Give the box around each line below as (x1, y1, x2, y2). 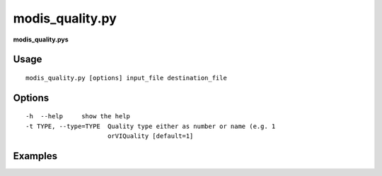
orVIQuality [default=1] (107, 132, 194, 140)
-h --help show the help (25, 113, 131, 120)
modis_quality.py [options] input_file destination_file (25, 74, 228, 82)
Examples (13, 150, 58, 162)
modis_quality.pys (13, 35, 69, 44)
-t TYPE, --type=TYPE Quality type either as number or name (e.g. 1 (25, 122, 276, 130)
